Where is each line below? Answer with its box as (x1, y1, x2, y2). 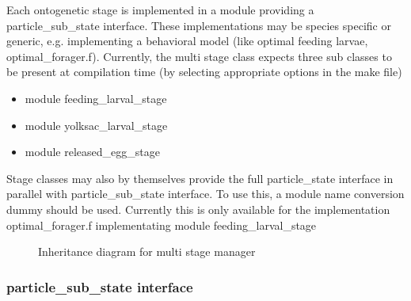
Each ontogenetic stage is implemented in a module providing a (6, 2, 314, 17)
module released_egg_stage (25, 143, 160, 160)
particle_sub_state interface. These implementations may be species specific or (6, 17, 391, 33)
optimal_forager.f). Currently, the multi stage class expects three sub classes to (6, 48, 392, 64)
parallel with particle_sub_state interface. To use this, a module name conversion (6, 185, 405, 202)
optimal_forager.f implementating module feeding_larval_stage (6, 216, 317, 233)
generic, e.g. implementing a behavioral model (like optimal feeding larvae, (6, 32, 368, 49)
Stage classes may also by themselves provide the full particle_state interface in (6, 170, 394, 186)
